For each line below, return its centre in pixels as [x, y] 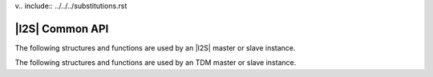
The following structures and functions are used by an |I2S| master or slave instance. [155, 47]
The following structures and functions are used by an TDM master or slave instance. [156, 63]
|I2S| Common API [62, 28]
